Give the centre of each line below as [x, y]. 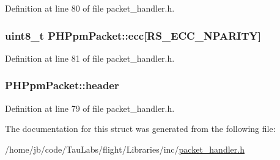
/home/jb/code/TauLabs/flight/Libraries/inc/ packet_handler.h [125, 149]
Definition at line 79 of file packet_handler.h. [90, 108]
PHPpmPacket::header [62, 85]
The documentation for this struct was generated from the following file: [140, 129]
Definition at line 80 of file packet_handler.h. [90, 8]
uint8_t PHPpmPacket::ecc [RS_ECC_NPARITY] [133, 35]
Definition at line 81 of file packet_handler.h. [90, 58]
